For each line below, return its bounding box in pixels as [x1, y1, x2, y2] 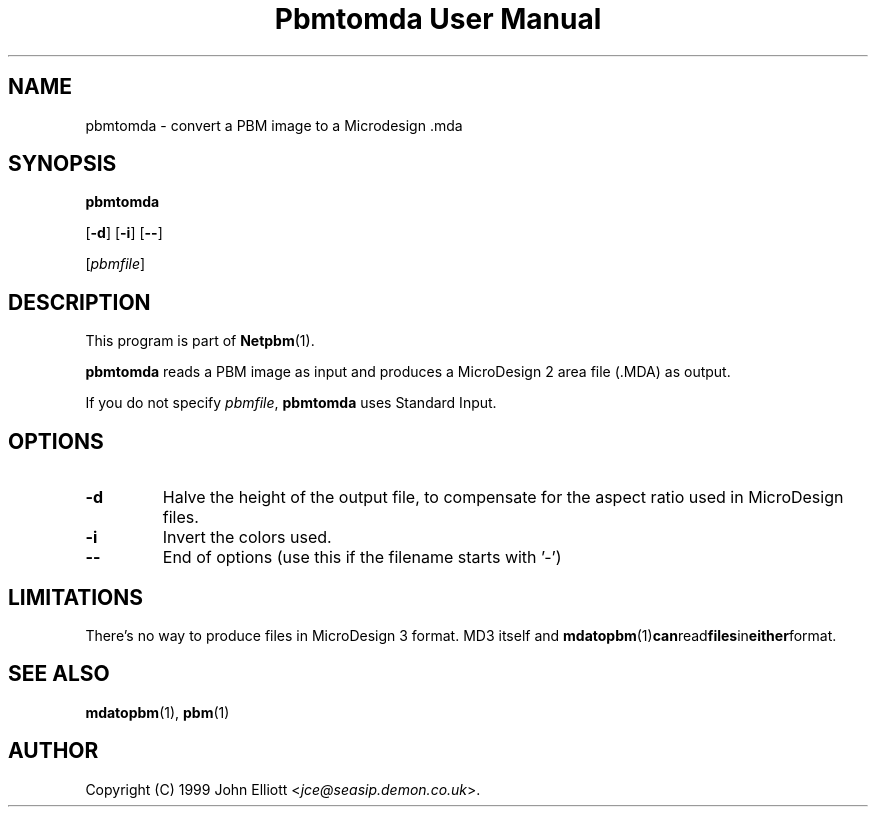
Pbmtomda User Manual [274, 2, 602, 36]
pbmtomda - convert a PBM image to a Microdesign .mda [85, 116, 463, 134]
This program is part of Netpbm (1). [85, 332, 315, 350]
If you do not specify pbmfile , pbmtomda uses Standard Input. [85, 394, 497, 412]
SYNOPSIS [8, 151, 117, 177]
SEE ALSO [8, 661, 110, 687]
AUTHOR [8, 738, 99, 764]
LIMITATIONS [8, 584, 144, 610]
